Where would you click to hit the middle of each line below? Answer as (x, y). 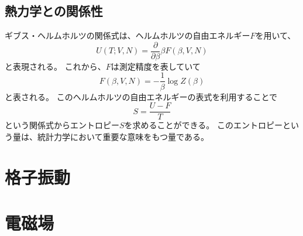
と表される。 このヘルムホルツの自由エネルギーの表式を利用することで (141, 96)
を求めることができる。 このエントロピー (203, 125)
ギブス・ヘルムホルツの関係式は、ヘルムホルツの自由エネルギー (128, 35)
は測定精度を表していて (156, 66)
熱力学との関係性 (54, 11)
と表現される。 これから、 (55, 66)
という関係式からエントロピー (62, 125)
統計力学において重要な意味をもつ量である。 (123, 136)
